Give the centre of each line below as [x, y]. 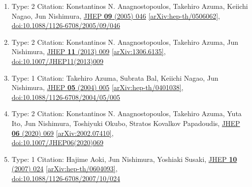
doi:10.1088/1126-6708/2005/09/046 [66, 25]
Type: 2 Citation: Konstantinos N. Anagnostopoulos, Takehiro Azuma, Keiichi [130, 6]
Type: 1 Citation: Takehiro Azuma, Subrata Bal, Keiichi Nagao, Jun [115, 78]
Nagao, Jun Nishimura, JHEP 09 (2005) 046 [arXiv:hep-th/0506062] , [116, 16]
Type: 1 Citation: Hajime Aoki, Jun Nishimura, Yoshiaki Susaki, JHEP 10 [124, 159]
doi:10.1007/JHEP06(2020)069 [57, 142]
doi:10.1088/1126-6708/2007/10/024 [66, 178]
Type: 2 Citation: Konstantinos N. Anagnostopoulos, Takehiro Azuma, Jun [125, 42]
